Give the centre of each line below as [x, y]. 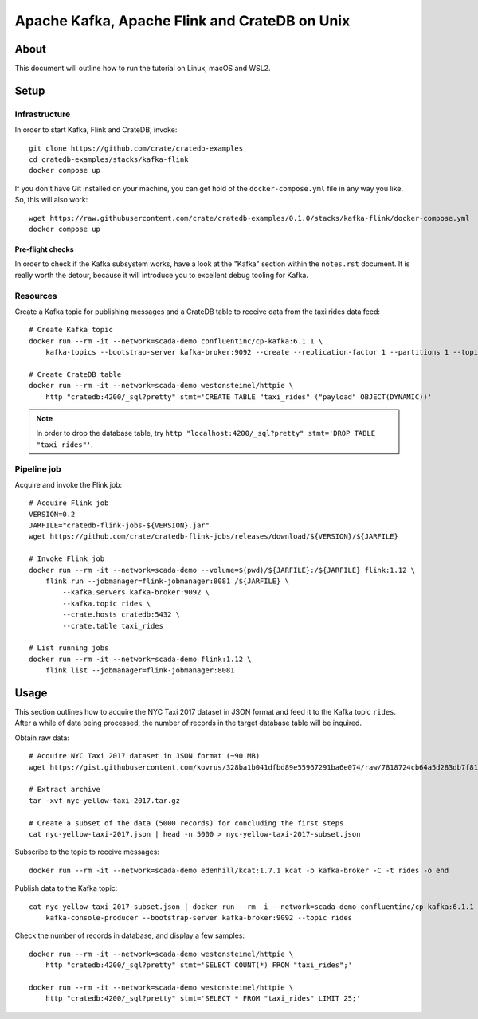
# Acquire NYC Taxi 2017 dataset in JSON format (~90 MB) [145, 756]
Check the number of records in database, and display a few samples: [130, 935]
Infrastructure [43, 114]
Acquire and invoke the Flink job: [69, 484]
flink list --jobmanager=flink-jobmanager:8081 [140, 670]
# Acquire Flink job [69, 503]
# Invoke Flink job [67, 559]
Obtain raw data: [42, 738]
